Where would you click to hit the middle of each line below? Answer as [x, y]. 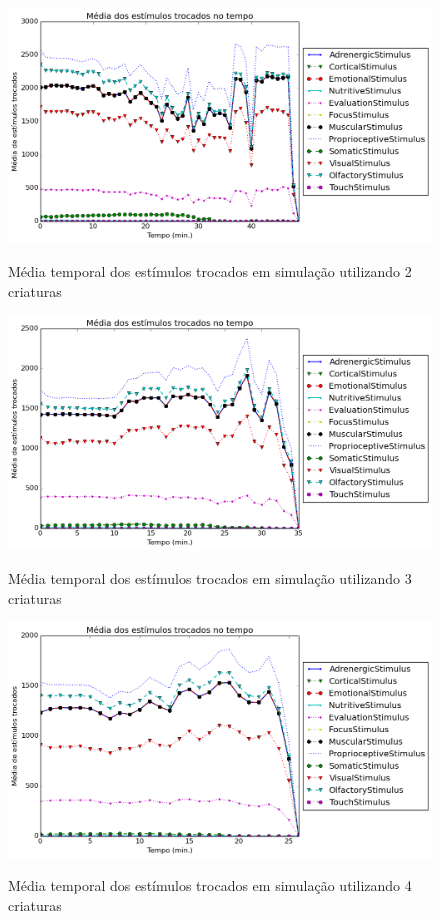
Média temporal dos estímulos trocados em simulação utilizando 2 [210, 270]
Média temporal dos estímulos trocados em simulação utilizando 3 [210, 578]
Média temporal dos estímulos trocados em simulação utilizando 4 [210, 885]
